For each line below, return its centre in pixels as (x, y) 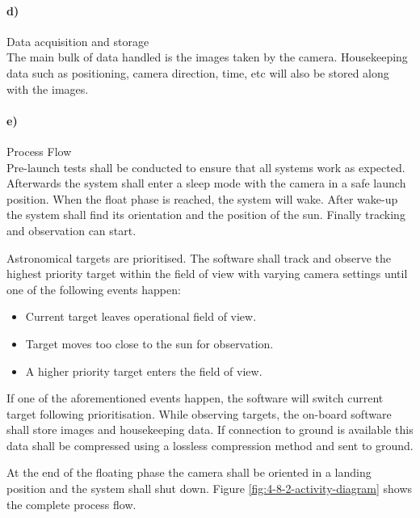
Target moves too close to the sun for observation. (149, 343)
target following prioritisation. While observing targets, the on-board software (199, 413)
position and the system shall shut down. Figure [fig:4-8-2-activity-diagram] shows (210, 489)
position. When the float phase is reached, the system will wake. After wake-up (202, 198)
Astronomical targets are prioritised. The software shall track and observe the (199, 257)
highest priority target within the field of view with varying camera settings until (207, 274)
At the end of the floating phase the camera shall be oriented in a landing (189, 472)
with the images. (48, 88)
